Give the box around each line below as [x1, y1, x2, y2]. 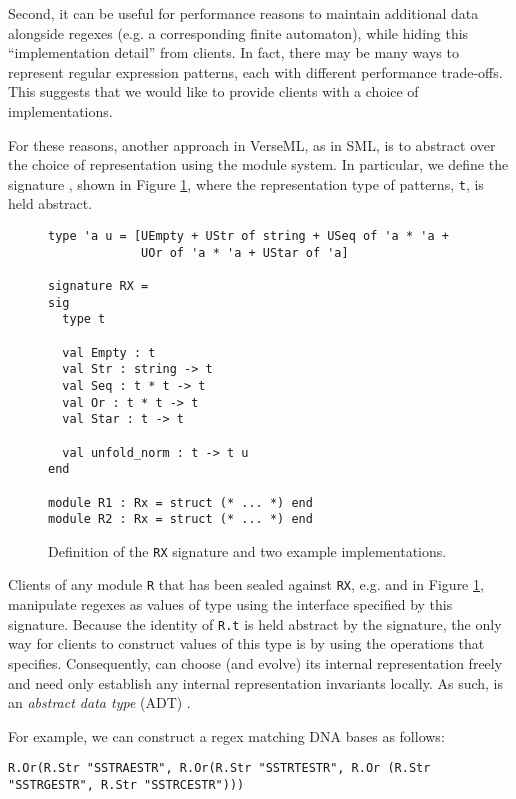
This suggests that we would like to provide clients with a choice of [8, 81, 419, 102]
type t [62, 312, 106, 327]
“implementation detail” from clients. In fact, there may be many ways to [8, 42, 459, 63]
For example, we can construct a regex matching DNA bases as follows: [8, 725, 445, 746]
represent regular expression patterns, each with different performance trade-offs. [8, 61, 503, 82]
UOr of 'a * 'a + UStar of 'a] [141, 245, 349, 260]
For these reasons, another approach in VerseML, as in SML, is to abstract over [8, 134, 496, 155]
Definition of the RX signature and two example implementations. [48, 540, 447, 561]
